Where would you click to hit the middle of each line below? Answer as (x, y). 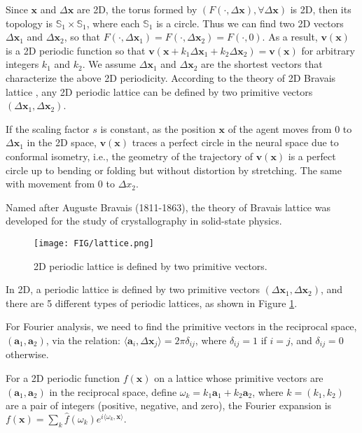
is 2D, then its (321, 9)
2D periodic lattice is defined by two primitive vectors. (151, 265)
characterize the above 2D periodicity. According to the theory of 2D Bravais (171, 77)
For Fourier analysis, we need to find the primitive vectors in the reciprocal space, (181, 326)
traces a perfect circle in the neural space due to (235, 142)
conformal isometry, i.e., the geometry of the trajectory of (129, 156)
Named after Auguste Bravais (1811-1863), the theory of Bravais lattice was (168, 207)
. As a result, (290, 37)
